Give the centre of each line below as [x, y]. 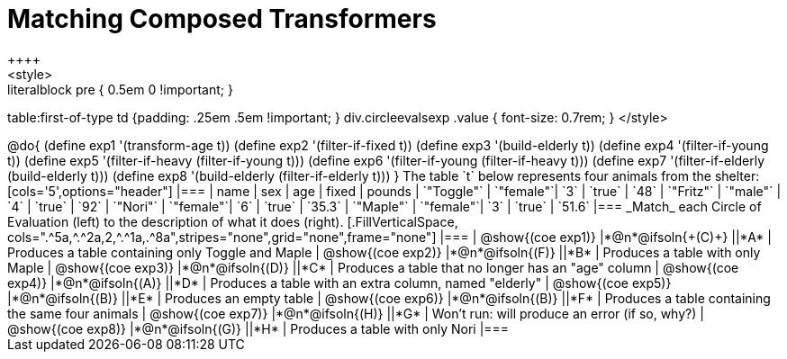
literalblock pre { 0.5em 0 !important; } [120, 89]
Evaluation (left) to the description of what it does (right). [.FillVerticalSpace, [233, 221]
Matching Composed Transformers [222, 19]
